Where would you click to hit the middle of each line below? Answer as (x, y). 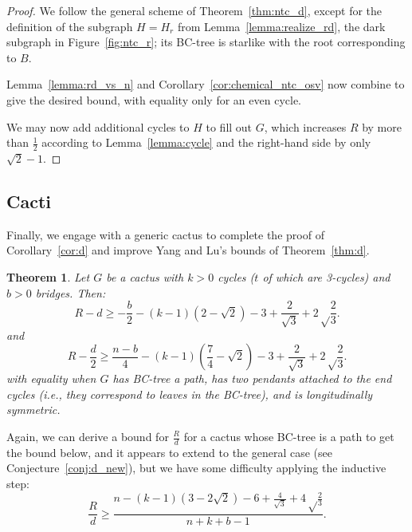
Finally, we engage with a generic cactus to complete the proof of (165, 234)
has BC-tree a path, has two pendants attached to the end (252, 378)
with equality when (51, 378)
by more (382, 126)
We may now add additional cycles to (98, 126)
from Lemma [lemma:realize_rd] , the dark (281, 26)
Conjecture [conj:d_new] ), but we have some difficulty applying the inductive (196, 468)
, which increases (305, 126)
